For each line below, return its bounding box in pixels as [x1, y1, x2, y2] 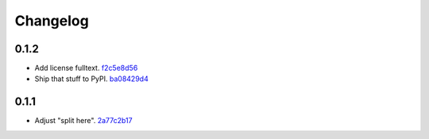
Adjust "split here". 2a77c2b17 [34, 116, 133, 125]
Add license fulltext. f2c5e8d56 [34, 64, 138, 73]
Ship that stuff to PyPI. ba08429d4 [34, 74, 149, 83]
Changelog [14, 12, 89, 29]
